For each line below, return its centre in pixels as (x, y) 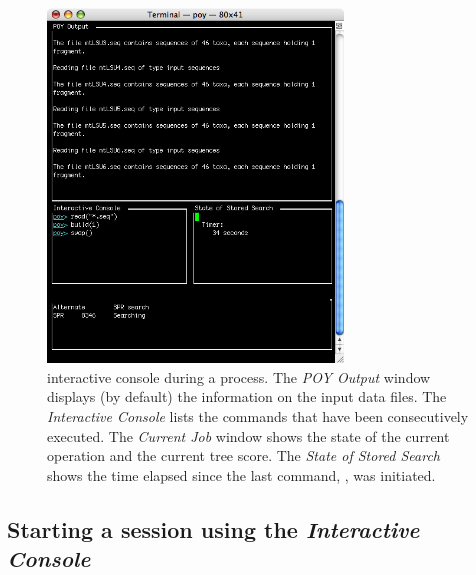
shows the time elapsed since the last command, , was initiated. (241, 474)
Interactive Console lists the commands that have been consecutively (258, 415)
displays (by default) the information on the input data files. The (247, 396)
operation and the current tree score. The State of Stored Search (244, 455)
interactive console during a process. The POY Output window (239, 376)
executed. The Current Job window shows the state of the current (248, 435)
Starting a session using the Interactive (213, 528)
